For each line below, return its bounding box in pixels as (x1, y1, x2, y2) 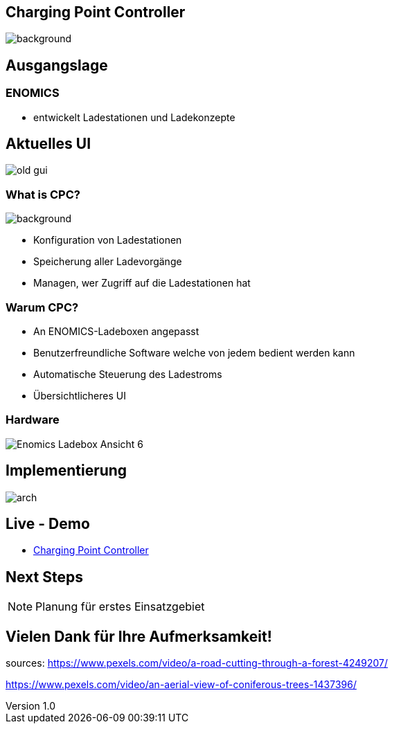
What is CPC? (6, 187, 80, 201)
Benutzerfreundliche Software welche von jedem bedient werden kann (33, 346, 355, 359)
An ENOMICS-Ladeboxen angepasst (33, 325, 199, 337)
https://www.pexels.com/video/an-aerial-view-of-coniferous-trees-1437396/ (6, 678, 357, 691)
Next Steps (6, 568, 83, 586)
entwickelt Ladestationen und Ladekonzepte (33, 111, 235, 123)
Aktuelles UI (6, 135, 91, 153)
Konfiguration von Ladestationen (33, 234, 182, 246)
